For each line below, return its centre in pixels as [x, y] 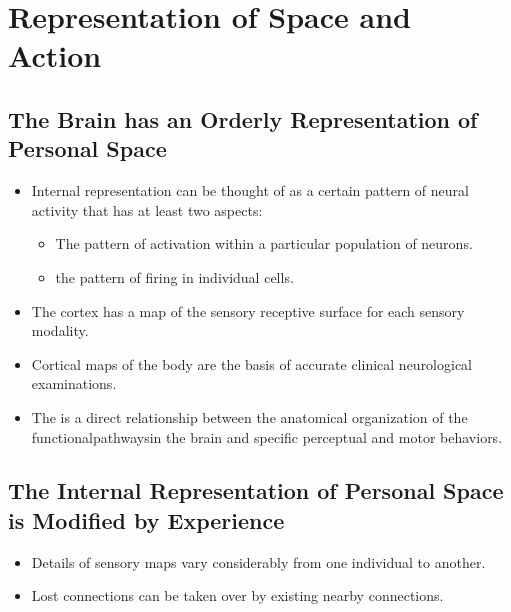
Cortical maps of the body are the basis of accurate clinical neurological [252, 363]
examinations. [74, 383]
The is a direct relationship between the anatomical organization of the [249, 416]
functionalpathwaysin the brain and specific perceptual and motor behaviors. [267, 436]
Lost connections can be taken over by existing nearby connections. [237, 595]
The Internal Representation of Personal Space [256, 490]
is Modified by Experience [146, 519]
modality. [60, 330]
